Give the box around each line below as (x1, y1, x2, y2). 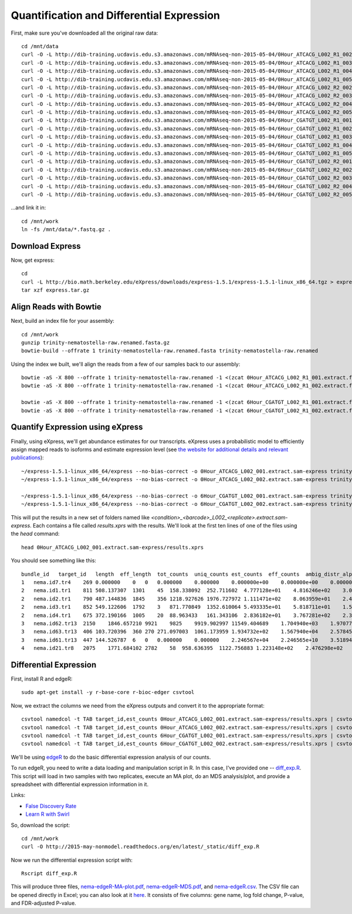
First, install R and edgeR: (11, 675, 73, 682)
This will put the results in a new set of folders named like (11, 513, 150, 521)
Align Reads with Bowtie (11, 302, 102, 312)
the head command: (11, 530, 60, 538)
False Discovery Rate (25, 802, 77, 809)
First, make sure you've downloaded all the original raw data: (11, 29, 158, 36)
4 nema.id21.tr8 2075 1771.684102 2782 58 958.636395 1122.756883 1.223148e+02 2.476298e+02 (21, 645, 343, 652)
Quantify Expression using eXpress (11, 422, 143, 432)
